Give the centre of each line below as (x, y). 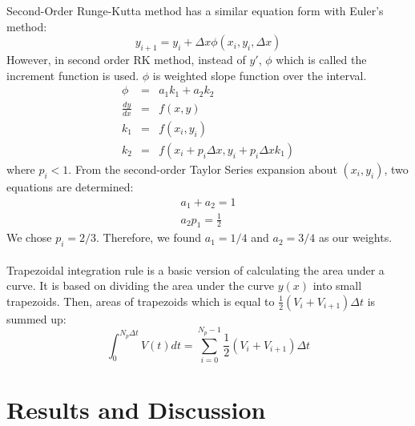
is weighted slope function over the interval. (260, 75)
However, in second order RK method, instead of (126, 59)
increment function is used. (73, 75)
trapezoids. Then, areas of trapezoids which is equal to (141, 301)
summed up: (36, 318)
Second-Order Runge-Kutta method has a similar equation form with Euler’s (195, 10)
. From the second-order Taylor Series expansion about (203, 169)
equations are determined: (70, 186)
